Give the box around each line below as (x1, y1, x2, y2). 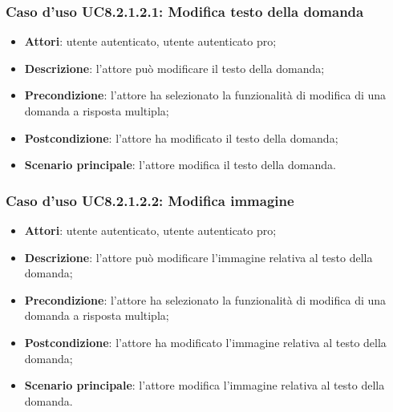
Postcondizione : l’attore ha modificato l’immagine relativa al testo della (24, 333, 387, 350)
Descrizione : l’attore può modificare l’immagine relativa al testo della (24, 248, 373, 265)
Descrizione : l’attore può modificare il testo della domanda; (24, 59, 325, 76)
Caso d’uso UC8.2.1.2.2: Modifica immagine (6, 190, 294, 210)
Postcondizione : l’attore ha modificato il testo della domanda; (24, 129, 338, 146)
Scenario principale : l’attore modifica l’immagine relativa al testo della (24, 377, 385, 394)
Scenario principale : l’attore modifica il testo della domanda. (24, 156, 336, 173)
